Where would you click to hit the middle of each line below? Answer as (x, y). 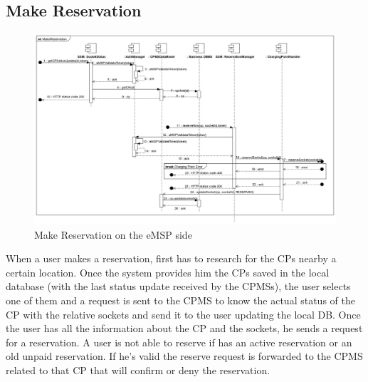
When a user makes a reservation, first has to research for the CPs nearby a (171, 258)
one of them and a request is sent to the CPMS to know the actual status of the (180, 300)
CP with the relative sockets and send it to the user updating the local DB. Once (183, 314)
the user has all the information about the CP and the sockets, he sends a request (184, 328)
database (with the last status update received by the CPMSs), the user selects (178, 286)
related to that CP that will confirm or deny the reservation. (138, 370)
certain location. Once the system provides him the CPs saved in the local (168, 272)
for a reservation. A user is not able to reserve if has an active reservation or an (179, 342)
